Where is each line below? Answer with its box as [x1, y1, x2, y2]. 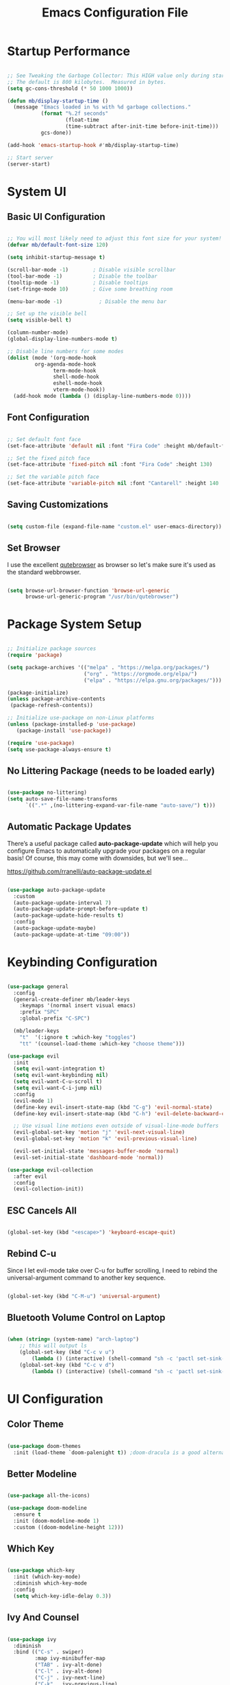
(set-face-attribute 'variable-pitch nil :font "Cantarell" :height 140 [7, 480, 219, 487]
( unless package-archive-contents [7, 695, 106, 702]
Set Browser [7, 542, 61, 554]
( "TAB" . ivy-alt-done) [34, 1662, 103, 1669]
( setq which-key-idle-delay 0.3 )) [13, 1592, 112, 1599]
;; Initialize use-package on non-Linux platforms [7, 715, 155, 722]
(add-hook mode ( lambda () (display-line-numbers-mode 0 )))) [13, 393, 192, 400]
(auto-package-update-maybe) [13, 925, 97, 932]
